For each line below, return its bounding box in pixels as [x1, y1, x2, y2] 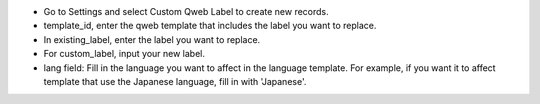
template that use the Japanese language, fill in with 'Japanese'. [43, 75, 307, 87]
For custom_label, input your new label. [43, 48, 205, 60]
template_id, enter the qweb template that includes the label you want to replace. [43, 20, 377, 32]
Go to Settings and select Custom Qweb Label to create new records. [43, 6, 329, 17]
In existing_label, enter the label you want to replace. [43, 33, 261, 45]
